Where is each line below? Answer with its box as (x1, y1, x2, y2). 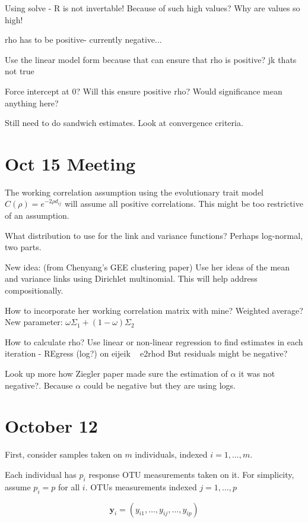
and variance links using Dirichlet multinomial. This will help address (5, 272, 258, 285)
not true (5, 65, 34, 77)
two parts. (5, 241, 42, 253)
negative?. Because (5, 379, 73, 391)
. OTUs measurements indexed (85, 480, 197, 493)
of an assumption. (5, 209, 69, 222)
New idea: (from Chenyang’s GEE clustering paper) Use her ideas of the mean (5, 260, 290, 273)
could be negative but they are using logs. (83, 379, 236, 391)
